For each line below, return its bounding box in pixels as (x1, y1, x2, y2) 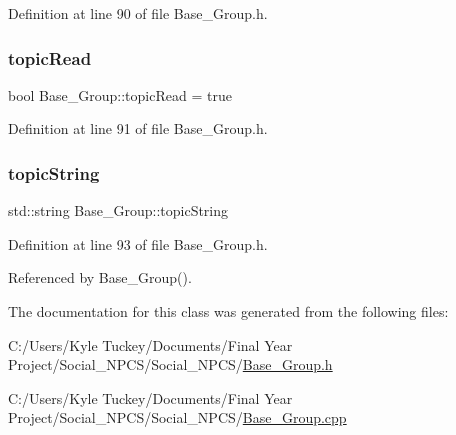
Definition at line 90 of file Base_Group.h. (8, 3, 268, 23)
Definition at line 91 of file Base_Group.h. (8, 118, 268, 139)
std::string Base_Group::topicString (8, 200, 229, 221)
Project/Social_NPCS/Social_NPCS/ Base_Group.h (8, 354, 333, 375)
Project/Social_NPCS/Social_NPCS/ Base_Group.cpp (8, 407, 347, 428)
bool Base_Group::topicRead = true (8, 84, 232, 105)
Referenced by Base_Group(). (8, 267, 192, 288)
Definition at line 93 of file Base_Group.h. (8, 233, 268, 254)
